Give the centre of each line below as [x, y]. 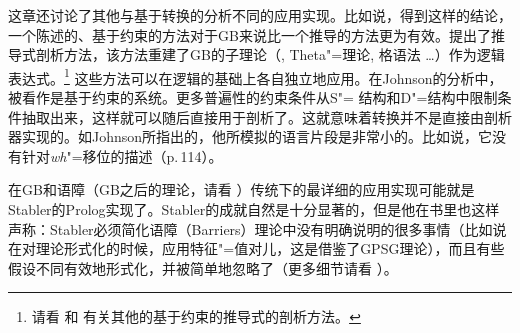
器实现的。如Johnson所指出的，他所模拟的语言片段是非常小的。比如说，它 [250, 136]
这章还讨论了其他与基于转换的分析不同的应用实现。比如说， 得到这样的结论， [260, 15]
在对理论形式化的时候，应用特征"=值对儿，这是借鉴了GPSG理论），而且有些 [256, 248]
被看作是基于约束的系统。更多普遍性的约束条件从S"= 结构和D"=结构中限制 [253, 97]
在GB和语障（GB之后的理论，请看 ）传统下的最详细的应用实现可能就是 [241, 189]
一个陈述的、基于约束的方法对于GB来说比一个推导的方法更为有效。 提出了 [249, 34]
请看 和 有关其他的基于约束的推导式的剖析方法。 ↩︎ [196, 316]
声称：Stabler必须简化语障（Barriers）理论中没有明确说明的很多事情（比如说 [257, 228]
